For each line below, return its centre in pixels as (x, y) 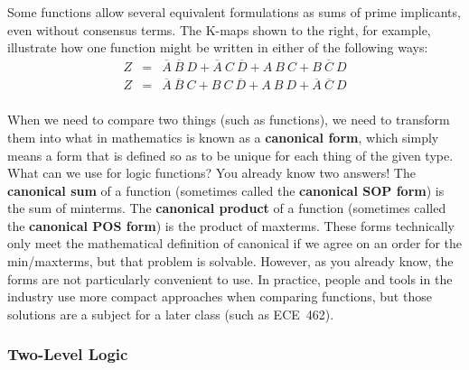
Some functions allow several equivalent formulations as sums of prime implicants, (234, 12)
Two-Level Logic (68, 354)
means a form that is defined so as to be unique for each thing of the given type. (230, 155)
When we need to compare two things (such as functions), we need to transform (229, 120)
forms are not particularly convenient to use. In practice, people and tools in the (230, 278)
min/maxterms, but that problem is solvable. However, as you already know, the (230, 261)
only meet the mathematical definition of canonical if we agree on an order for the (234, 243)
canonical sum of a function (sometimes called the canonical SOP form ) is (226, 190)
